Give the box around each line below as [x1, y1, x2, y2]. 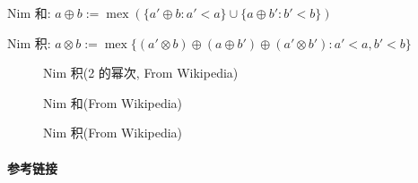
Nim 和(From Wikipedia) [43, 93, 183, 112]
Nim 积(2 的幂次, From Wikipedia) [43, 63, 239, 82]
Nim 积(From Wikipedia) [43, 123, 183, 142]
